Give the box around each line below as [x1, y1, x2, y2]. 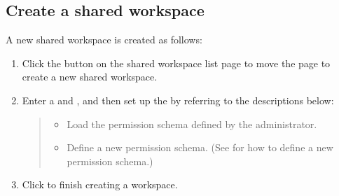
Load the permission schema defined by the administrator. [67, 116, 317, 131]
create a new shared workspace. [22, 69, 158, 84]
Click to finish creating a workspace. [22, 177, 178, 192]
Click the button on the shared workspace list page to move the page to [22, 55, 331, 70]
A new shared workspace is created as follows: [6, 32, 202, 47]
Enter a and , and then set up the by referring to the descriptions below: [22, 92, 334, 107]
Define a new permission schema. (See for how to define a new [67, 140, 333, 155]
